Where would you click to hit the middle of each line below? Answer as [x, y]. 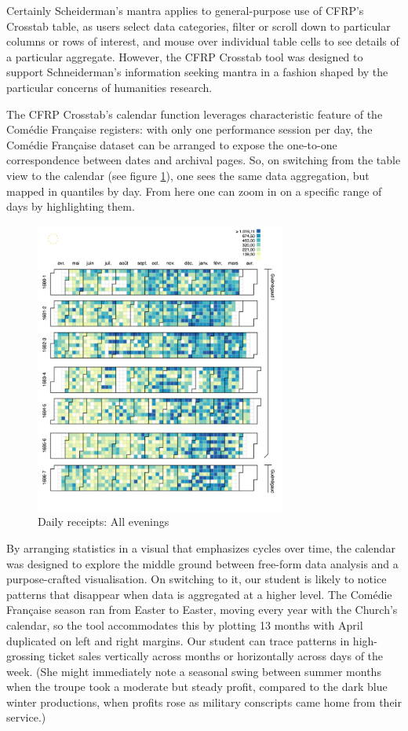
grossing [26, 656]
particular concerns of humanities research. [109, 87]
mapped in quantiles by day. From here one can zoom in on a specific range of [194, 191]
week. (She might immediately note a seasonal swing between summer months [194, 671]
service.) [26, 717]
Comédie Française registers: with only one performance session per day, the [189, 129]
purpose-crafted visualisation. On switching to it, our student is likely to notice [197, 579]
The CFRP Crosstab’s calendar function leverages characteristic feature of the [195, 114]
